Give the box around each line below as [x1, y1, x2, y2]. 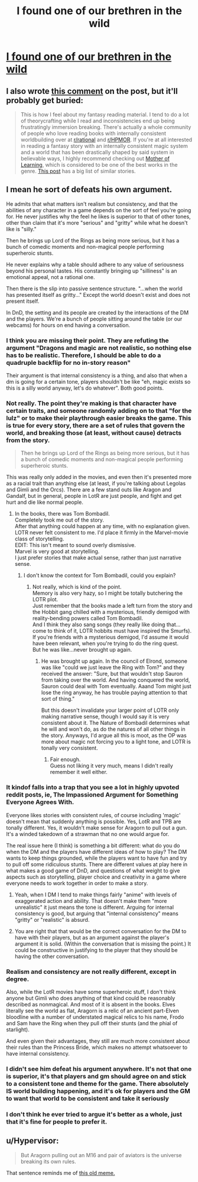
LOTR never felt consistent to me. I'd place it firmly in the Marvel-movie [14, 529, 189, 536]
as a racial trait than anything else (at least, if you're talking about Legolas [6, 480, 186, 487]
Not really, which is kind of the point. [32, 584, 122, 591]
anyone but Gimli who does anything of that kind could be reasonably [6, 995, 176, 1002]
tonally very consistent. [41, 744, 99, 752]
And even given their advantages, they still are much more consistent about [6, 1038, 190, 1044]
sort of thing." [41, 695, 75, 702]
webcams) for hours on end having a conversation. [6, 321, 131, 329]
